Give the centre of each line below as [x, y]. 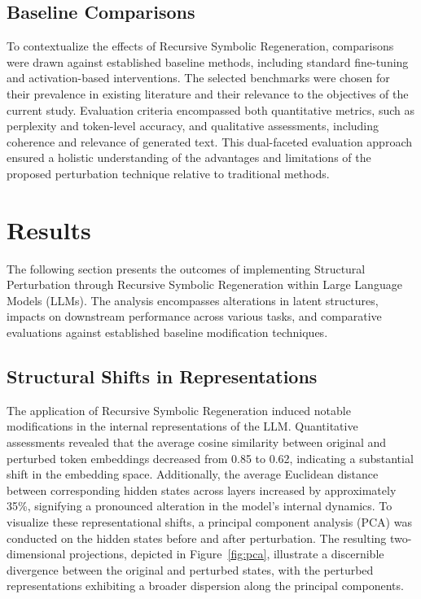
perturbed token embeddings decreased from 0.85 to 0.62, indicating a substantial [210, 458]
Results [49, 229]
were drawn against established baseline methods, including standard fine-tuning [208, 61]
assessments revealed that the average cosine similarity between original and [197, 442]
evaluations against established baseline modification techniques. [167, 332]
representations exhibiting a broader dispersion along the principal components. [205, 586]
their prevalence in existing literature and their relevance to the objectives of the [208, 93]
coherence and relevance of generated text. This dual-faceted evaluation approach [209, 141]
